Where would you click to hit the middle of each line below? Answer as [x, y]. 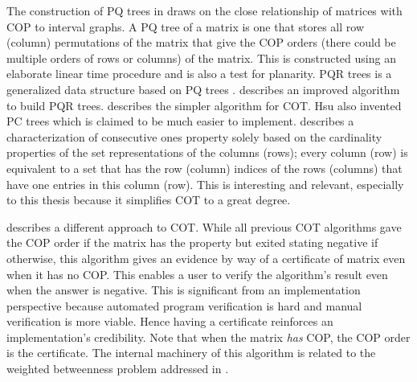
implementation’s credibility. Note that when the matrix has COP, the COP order [208, 337]
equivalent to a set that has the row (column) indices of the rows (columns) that [204, 168]
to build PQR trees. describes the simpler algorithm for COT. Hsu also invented [204, 105]
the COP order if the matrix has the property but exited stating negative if [192, 242]
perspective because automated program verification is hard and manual [184, 305]
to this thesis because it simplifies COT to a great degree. [149, 200]
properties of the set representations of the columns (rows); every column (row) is [207, 152]
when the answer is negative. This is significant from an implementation [184, 290]
